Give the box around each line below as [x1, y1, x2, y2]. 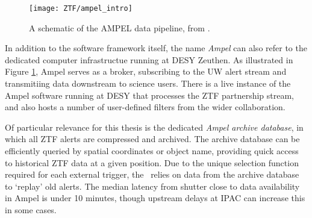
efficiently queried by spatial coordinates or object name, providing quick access [5, 145, 299, 157]
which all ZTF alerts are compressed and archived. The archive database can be [5, 132, 300, 145]
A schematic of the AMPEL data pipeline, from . [29, 21, 210, 34]
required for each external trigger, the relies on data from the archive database [5, 168, 299, 181]
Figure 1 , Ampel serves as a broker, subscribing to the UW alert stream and [5, 65, 287, 78]
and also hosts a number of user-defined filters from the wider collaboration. [5, 101, 285, 113]
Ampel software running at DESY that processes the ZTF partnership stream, [5, 89, 295, 101]
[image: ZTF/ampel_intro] [29, 4, 133, 13]
